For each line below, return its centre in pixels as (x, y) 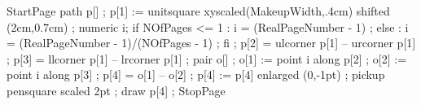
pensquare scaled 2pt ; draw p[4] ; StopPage (116, 90)
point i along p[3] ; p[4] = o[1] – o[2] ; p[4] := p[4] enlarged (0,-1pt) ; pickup (196, 74)
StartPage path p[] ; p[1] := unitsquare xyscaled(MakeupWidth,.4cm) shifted (198, 11)
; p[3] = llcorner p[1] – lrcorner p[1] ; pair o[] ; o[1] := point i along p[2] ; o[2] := (207, 58)
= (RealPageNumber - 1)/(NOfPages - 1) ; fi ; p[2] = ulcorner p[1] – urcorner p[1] (211, 43)
